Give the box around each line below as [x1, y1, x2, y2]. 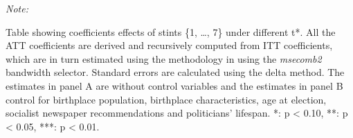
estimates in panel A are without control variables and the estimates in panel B [6, 78, 343, 92]
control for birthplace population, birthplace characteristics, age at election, [6, 92, 327, 106]
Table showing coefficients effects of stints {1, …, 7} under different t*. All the [6, 24, 336, 39]
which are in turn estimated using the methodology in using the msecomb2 [6, 51, 322, 66]
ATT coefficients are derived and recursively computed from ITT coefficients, [6, 38, 333, 52]
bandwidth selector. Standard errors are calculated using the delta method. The [6, 65, 345, 79]
